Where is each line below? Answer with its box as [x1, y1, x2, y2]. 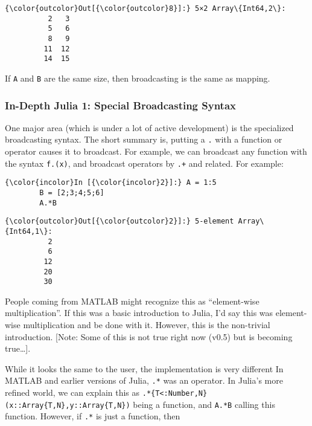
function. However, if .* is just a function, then [5, 410, 180, 422]
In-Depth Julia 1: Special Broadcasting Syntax [5, 97, 236, 112]
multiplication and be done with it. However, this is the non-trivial [23, 318, 270, 331]
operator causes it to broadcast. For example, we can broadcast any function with [5, 145, 307, 158]
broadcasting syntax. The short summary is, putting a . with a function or [5, 133, 282, 146]
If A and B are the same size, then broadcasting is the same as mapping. [5, 71, 270, 84]
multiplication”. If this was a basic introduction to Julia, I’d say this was [5, 306, 273, 319]
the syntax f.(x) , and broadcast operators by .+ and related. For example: [5, 157, 284, 169]
